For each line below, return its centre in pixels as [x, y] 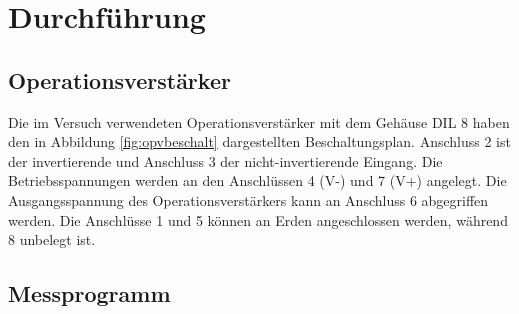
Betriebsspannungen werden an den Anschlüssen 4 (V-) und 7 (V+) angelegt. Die [257, 180]
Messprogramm [89, 293]
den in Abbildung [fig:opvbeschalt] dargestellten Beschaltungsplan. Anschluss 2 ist [259, 141]
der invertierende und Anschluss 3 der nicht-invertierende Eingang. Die [225, 160]
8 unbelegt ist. [52, 239]
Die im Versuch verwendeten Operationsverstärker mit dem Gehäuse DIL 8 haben [259, 121]
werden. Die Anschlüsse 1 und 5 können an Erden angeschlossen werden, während [258, 219]
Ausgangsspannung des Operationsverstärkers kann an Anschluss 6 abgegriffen [248, 199]
